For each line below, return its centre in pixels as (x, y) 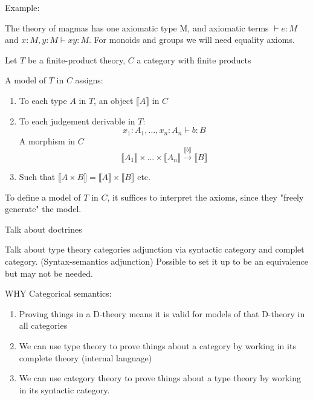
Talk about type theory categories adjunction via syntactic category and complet (155, 249)
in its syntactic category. (64, 389)
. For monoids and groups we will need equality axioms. (192, 40)
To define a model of (43, 197)
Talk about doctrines (44, 229)
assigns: (89, 80)
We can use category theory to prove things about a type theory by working (160, 378)
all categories (43, 325)
